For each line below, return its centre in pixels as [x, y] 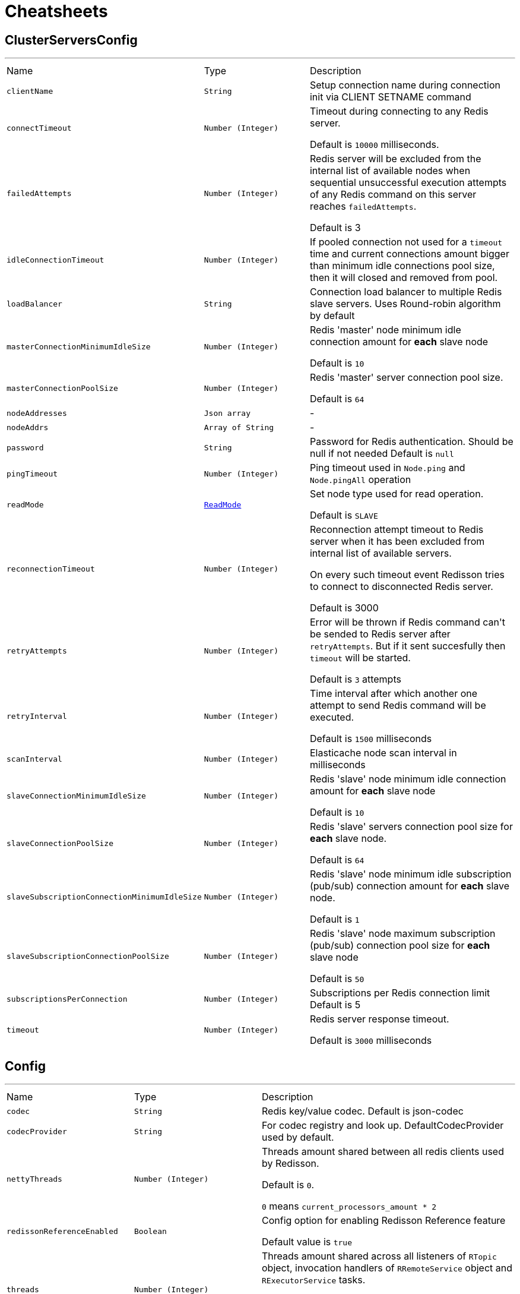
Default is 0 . [288, 1185]
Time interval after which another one [394, 694]
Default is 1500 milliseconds [371, 739]
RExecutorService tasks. [314, 1280]
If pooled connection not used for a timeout [406, 242]
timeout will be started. [360, 658]
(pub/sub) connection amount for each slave [410, 886]
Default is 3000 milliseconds [371, 1041]
